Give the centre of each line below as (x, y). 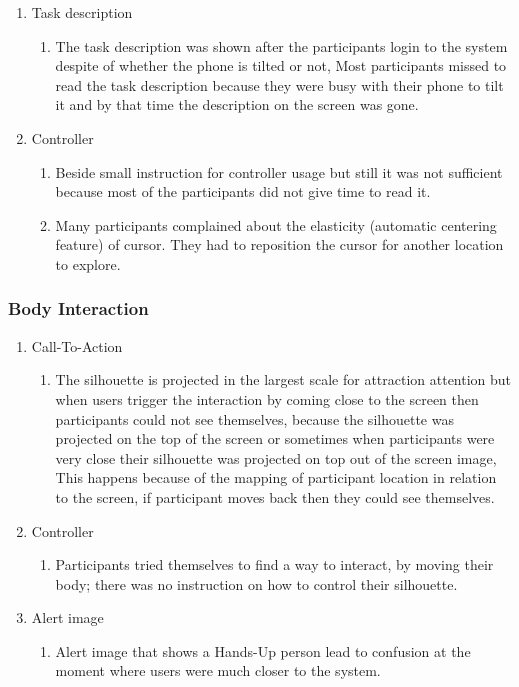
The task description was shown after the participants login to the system (281, 45)
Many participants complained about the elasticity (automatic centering (276, 224)
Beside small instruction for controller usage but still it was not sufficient (279, 171)
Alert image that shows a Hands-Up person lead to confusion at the (263, 650)
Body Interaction (78, 308)
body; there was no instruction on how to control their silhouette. (256, 583)
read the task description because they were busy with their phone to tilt (279, 84)
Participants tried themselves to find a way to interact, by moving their (274, 564)
